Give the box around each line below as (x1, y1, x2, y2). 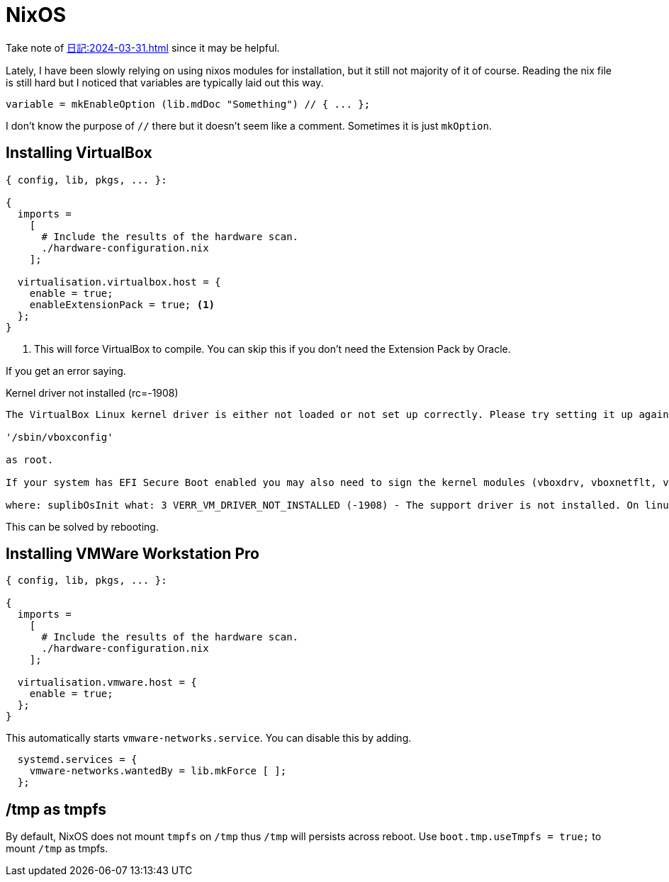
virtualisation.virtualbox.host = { (17, 276, 221, 288)
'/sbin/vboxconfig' (6, 431, 113, 443)
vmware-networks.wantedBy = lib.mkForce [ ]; (29, 765, 287, 777)
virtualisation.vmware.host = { (17, 677, 197, 689)
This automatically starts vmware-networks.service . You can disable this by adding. (6, 732, 412, 745)
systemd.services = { (17, 754, 137, 766)
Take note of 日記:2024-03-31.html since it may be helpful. (6, 41, 280, 54)
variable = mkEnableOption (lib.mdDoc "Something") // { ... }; (6, 98, 371, 110)
